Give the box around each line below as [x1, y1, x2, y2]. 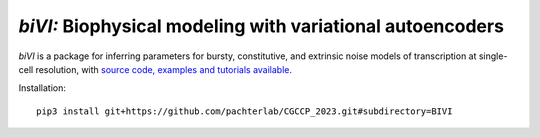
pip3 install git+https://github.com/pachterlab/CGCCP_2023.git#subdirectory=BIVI [36, 105, 453, 117]
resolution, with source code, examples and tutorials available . [35, 63, 293, 75]
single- [478, 50, 508, 62]
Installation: [18, 82, 67, 94]
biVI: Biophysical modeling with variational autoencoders [18, 15, 505, 37]
